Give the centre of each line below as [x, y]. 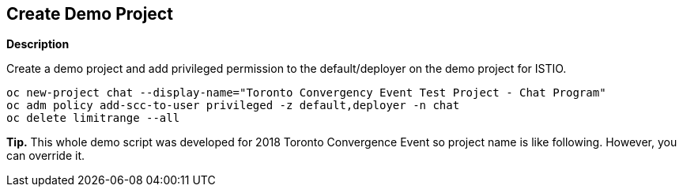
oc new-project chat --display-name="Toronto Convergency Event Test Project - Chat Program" [306, 93]
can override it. [46, 156]
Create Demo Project [90, 14]
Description [38, 44]
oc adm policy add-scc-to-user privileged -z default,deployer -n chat [233, 106]
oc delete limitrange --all [93, 118]
